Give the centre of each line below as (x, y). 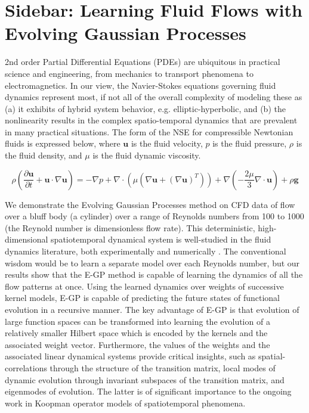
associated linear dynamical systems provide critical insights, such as (130, 356)
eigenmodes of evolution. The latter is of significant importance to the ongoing (148, 391)
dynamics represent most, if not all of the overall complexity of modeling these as (154, 97)
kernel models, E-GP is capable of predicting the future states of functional (142, 298)
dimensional (27, 239)
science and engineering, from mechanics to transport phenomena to (129, 73)
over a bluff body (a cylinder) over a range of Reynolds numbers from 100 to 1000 (154, 216)
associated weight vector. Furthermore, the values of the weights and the (137, 344)
